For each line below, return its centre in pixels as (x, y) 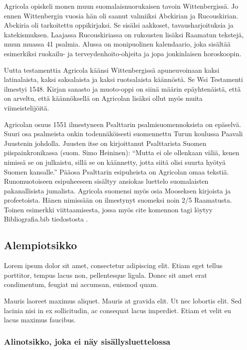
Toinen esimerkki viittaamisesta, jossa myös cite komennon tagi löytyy (108, 209)
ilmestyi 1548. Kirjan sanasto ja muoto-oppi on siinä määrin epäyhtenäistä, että (122, 88)
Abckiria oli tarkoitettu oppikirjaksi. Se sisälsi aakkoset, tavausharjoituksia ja (119, 25)
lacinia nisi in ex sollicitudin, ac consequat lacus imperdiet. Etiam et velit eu (118, 310)
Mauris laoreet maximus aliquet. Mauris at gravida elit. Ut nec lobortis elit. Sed (123, 301)
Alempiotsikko (40, 245)
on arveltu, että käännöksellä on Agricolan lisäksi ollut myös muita (103, 98)
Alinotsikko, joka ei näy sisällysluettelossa (87, 341)
